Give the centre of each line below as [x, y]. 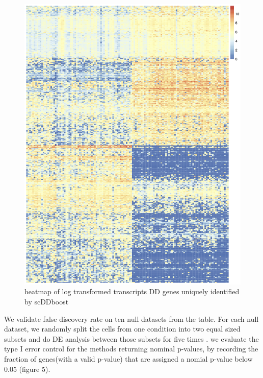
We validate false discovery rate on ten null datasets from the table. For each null [131, 318]
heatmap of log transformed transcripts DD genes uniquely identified [132, 291]
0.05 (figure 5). [27, 369]
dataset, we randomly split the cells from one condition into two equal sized [122, 329]
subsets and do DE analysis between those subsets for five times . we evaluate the [131, 338]
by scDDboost [47, 302]
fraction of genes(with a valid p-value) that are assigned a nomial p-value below [128, 359]
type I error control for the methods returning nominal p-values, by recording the [131, 349]
